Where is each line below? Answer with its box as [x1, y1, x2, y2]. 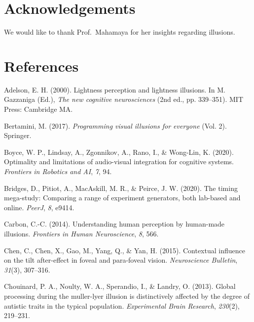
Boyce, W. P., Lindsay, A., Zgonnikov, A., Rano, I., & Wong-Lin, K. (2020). [4, 146, 234, 157]
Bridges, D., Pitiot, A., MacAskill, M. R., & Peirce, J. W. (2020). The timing [4, 183, 238, 193]
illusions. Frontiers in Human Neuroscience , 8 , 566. [4, 228, 159, 238]
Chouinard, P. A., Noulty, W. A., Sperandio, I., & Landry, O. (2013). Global [4, 281, 236, 291]
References [4, 55, 79, 76]
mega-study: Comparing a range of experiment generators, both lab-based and [4, 192, 241, 203]
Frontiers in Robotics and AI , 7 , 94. [4, 166, 112, 176]
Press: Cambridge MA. [4, 104, 73, 114]
